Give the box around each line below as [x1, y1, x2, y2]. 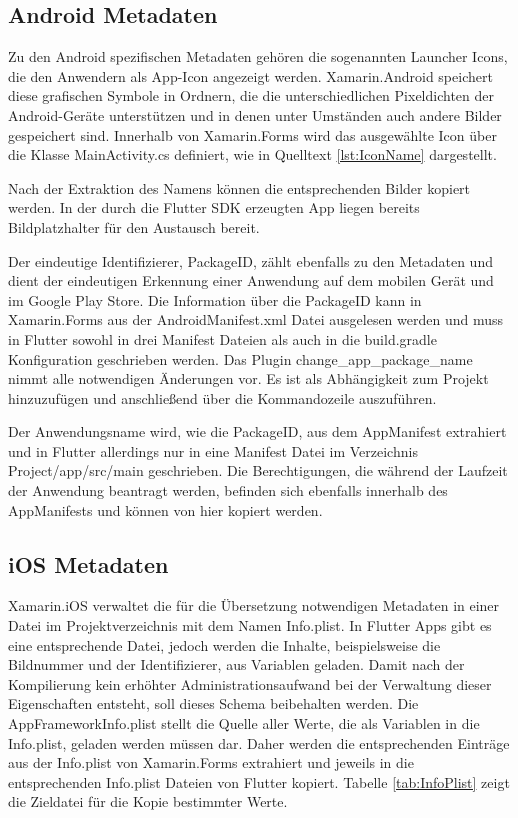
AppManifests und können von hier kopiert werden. [8, 499, 323, 520]
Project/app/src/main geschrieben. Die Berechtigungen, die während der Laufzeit [8, 460, 508, 481]
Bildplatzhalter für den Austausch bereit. [8, 216, 260, 237]
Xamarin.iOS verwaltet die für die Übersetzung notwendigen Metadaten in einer [8, 595, 500, 616]
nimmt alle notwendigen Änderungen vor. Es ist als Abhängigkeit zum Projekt [8, 368, 489, 389]
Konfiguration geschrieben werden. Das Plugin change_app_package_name [8, 348, 473, 369]
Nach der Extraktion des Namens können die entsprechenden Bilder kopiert [8, 177, 471, 198]
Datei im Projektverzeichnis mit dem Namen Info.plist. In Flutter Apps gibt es [8, 615, 492, 636]
